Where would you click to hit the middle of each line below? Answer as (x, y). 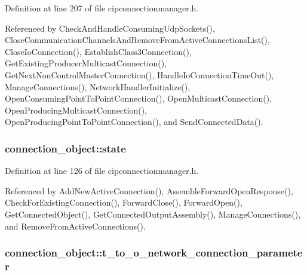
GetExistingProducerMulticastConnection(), (86, 63)
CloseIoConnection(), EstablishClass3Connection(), (98, 51)
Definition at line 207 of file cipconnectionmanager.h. (102, 8)
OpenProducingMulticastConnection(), (76, 110)
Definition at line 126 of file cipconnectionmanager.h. (102, 171)
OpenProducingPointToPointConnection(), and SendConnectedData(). (134, 122)
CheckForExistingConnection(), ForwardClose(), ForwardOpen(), (124, 202)
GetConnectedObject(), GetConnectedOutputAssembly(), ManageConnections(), (153, 214)
